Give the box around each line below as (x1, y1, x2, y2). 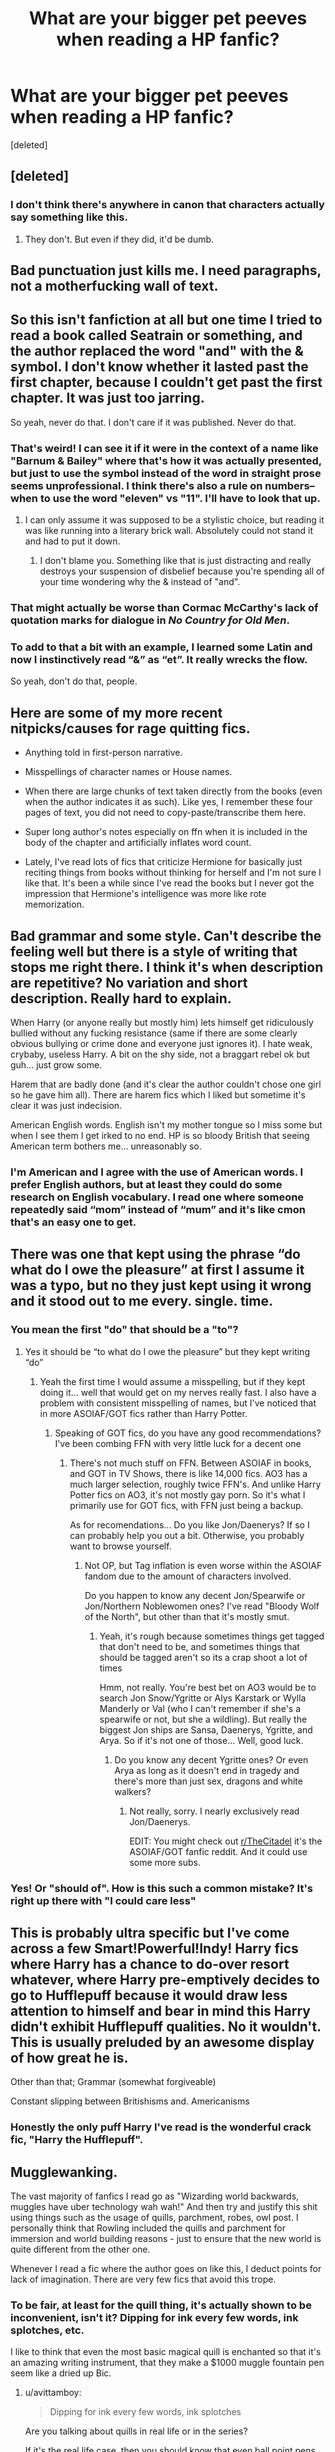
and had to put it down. (24, 535, 121, 547)
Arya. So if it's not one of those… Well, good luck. (99, 1734, 304, 1746)
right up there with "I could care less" (10, 1893, 197, 1907)
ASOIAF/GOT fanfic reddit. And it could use (129, 1845, 308, 1857)
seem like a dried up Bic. (10, 2367, 112, 2379)
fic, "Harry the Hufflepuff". (10, 2133, 144, 2147)
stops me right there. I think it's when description (10, 958, 324, 976)
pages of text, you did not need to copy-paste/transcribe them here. (24, 807, 307, 819)
